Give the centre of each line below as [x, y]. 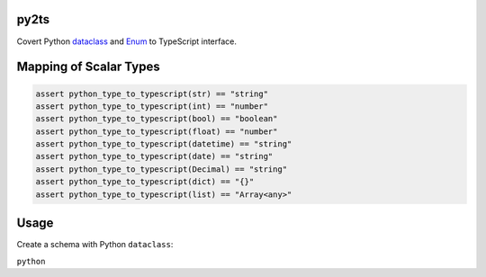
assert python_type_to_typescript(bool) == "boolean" [157, 119]
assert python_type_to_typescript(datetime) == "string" [164, 144]
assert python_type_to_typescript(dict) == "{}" [145, 182]
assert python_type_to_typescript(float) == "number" [157, 131]
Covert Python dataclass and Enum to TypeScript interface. [127, 41]
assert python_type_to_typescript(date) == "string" [154, 156]
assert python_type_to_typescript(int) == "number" [152, 106]
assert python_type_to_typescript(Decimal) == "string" [162, 169]
